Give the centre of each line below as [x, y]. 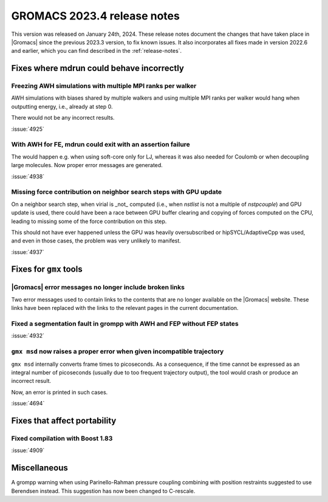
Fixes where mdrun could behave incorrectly [98, 68]
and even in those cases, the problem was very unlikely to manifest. [96, 241]
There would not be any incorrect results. [63, 118]
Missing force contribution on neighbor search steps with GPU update [117, 192]
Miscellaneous [39, 468]
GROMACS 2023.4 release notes [96, 16]
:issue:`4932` [28, 336]
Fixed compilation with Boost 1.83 [62, 438]
